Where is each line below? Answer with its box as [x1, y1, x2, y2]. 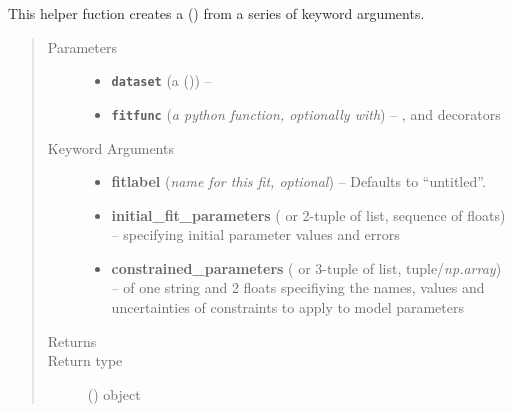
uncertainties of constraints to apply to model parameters [111, 297, 465, 318]
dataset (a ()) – [111, 70, 212, 91]
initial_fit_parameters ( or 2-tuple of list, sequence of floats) [111, 204, 506, 225]
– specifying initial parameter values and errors [111, 224, 400, 245]
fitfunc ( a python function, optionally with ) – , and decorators [111, 103, 501, 124]
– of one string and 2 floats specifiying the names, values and [111, 277, 485, 298]
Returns [47, 330, 97, 351]
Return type [47, 350, 123, 371]
